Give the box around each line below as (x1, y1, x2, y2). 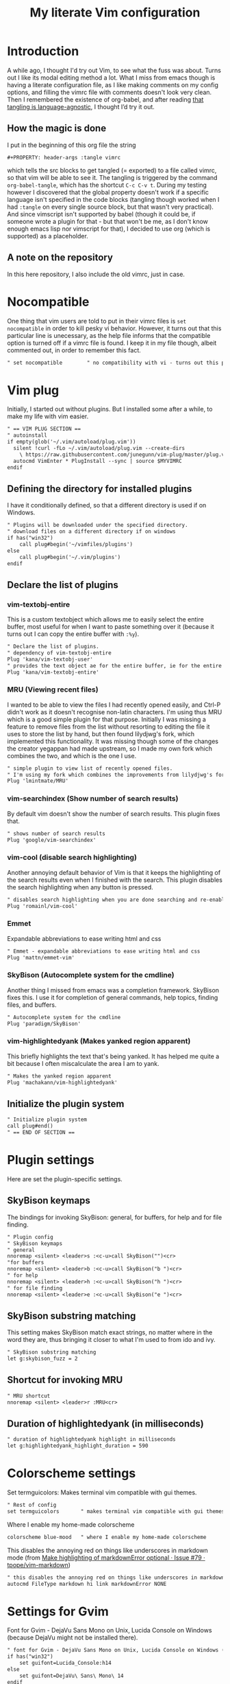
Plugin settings (7, 1152, 94, 1168)
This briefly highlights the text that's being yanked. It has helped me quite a (7, 1052, 220, 1060)
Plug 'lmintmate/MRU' (7, 777, 69, 784)
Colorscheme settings (7, 1466, 136, 1481)
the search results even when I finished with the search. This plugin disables (7, 876, 222, 884)
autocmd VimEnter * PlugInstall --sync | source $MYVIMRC (13, 457, 183, 464)
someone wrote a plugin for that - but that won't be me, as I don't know (7, 217, 209, 225)
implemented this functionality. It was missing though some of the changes (7, 737, 219, 745)
